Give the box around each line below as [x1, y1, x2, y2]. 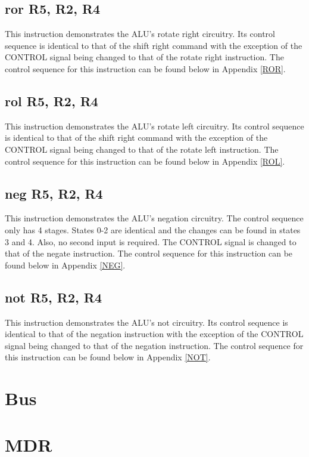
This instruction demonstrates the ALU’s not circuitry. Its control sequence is [5, 316, 288, 328]
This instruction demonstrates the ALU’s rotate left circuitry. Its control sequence [5, 119, 304, 132]
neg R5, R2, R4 [5, 184, 103, 202]
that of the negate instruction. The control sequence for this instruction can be [5, 247, 293, 260]
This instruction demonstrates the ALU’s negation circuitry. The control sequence [5, 212, 304, 224]
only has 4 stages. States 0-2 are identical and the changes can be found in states [5, 223, 301, 236]
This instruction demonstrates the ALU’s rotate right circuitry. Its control [5, 27, 275, 40]
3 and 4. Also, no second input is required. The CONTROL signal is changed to [5, 235, 296, 248]
